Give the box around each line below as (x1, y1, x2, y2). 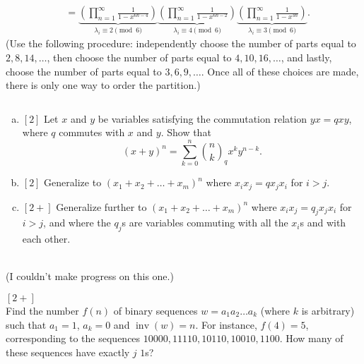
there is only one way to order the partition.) (6, 78, 201, 92)
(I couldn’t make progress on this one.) (6, 269, 174, 284)
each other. (22, 231, 71, 246)
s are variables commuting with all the (122, 215, 288, 230)
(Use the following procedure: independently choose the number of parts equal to (6, 36, 356, 51)
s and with (300, 215, 346, 230)
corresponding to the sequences (6, 331, 141, 346)
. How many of (279, 331, 344, 346)
